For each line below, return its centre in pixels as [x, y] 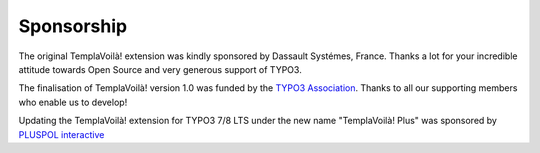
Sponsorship [73, 26]
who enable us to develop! [73, 102]
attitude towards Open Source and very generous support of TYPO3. [160, 69]
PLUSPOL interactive [61, 134]
